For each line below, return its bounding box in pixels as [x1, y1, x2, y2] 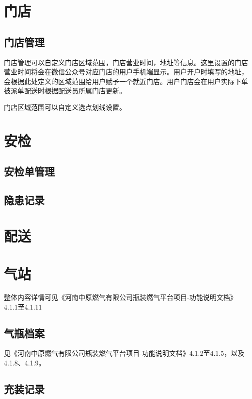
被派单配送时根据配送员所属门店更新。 [4, 86, 126, 96]
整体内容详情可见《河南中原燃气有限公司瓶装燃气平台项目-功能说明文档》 [4, 292, 237, 302]
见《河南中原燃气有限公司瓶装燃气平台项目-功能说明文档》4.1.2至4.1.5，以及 [4, 348, 245, 358]
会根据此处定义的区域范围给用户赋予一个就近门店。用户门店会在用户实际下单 [4, 76, 248, 86]
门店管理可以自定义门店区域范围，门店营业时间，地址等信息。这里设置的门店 [4, 57, 248, 67]
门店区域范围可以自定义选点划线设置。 [4, 102, 126, 112]
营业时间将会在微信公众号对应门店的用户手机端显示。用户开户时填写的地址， [4, 67, 248, 77]
